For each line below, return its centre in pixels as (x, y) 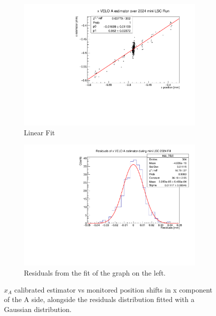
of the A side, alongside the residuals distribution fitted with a (99, 299)
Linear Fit (40, 132)
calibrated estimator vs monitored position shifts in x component (113, 289)
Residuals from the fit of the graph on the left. (95, 273)
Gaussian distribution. (38, 309)
